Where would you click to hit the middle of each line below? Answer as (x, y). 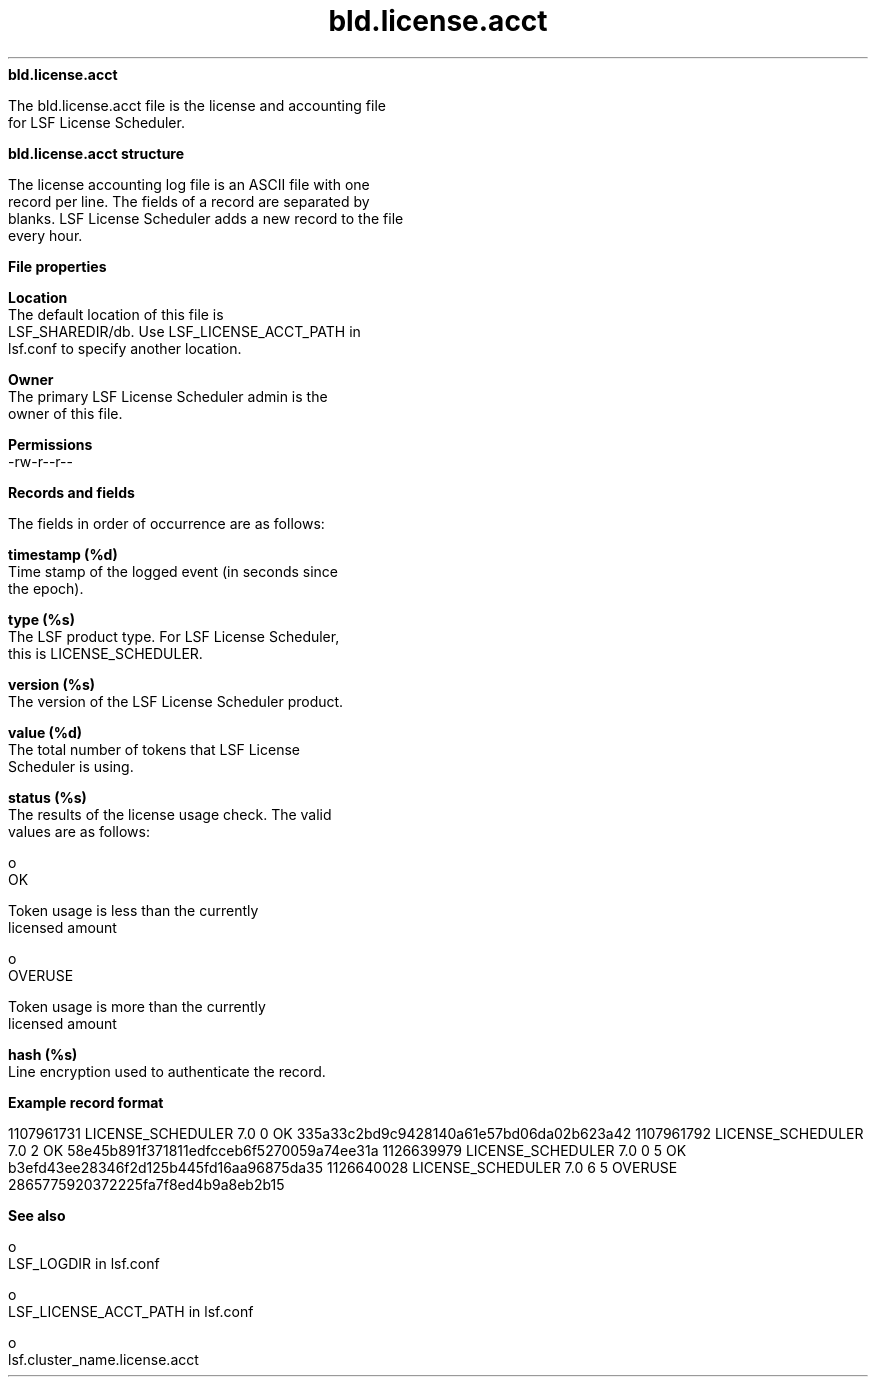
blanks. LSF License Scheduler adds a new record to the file (206, 218)
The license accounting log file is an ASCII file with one (189, 184)
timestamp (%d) (63, 554)
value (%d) (45, 732)
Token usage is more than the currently (137, 1006)
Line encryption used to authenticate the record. (167, 1071)
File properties (57, 266)
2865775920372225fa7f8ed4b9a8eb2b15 (146, 1184)
